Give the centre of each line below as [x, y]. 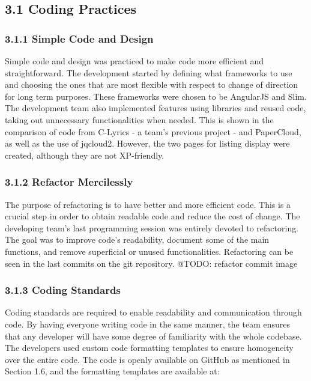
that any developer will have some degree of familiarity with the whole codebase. [153, 336]
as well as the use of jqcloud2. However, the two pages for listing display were [147, 143]
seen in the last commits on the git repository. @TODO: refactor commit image [151, 263]
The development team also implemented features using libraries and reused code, [155, 108]
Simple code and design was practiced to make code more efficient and [134, 61]
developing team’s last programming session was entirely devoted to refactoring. [152, 227]
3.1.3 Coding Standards [63, 290]
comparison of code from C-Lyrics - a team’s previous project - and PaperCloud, [153, 131]
